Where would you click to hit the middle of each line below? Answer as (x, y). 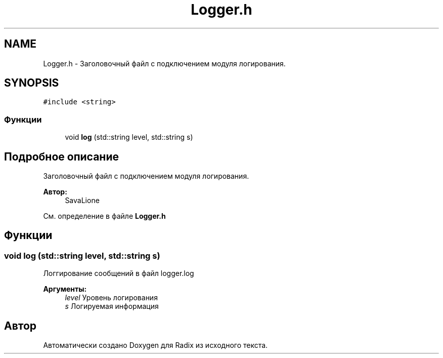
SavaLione (82, 201)
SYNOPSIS (32, 83)
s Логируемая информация (112, 306)
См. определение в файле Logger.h (104, 216)
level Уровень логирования (111, 298)
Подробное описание (61, 156)
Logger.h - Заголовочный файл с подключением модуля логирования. (164, 63)
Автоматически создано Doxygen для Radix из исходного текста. (156, 345)
